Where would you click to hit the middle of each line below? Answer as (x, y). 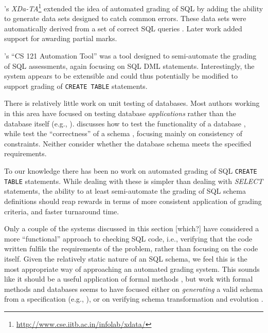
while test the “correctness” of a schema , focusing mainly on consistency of (123, 133)
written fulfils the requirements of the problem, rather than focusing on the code (131, 248)
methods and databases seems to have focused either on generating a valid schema (133, 289)
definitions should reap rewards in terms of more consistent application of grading (133, 201)
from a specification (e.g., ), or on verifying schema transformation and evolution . (134, 299)
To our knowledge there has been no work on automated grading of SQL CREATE (131, 171)
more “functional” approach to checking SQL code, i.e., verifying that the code (128, 238)
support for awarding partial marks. (61, 38)
